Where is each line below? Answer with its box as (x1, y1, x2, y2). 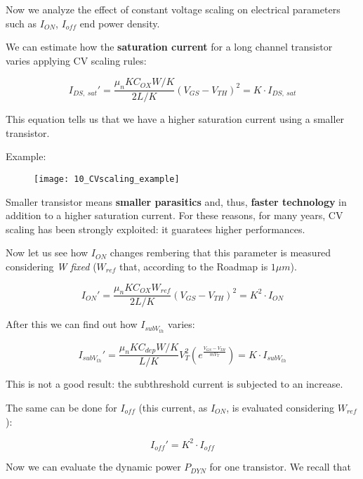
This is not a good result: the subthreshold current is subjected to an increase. (6, 376, 343, 391)
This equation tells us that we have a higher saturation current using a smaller (6, 112, 345, 126)
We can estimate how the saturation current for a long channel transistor (6, 39, 333, 54)
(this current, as (138, 400, 208, 414)
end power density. (79, 15, 160, 30)
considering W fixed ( (6, 259, 97, 274)
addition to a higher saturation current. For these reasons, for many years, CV (6, 208, 343, 223)
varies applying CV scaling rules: (6, 53, 147, 67)
